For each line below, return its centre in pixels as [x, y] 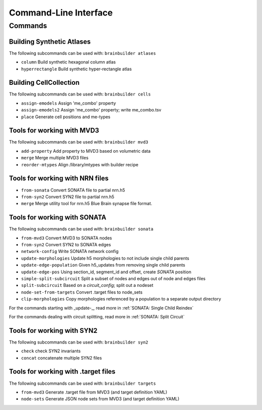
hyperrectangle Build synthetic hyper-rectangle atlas [76, 69]
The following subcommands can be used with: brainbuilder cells [80, 94]
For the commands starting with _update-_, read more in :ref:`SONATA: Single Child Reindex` [101, 308]
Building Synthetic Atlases [50, 41]
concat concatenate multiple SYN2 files [61, 358]
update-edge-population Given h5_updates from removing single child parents [103, 265]
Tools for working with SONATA [58, 217]
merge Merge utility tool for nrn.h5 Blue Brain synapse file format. [87, 204]
